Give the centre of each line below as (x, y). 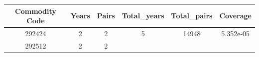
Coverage (235, 16)
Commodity (36, 11)
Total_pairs (192, 16)
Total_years (143, 16)
